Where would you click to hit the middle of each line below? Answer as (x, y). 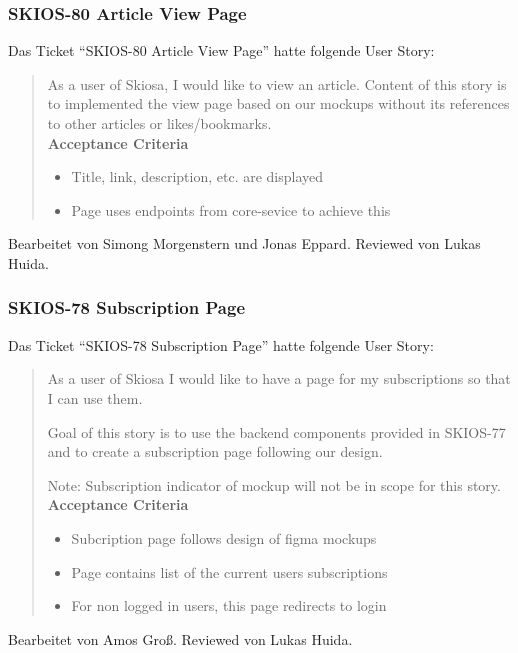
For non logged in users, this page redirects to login (229, 605)
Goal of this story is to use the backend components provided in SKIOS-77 (276, 431)
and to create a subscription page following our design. (215, 451)
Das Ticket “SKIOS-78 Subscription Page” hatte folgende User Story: (221, 344)
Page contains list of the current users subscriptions (229, 571)
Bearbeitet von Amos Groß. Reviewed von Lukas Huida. (180, 638)
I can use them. (95, 397)
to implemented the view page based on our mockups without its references (278, 103)
